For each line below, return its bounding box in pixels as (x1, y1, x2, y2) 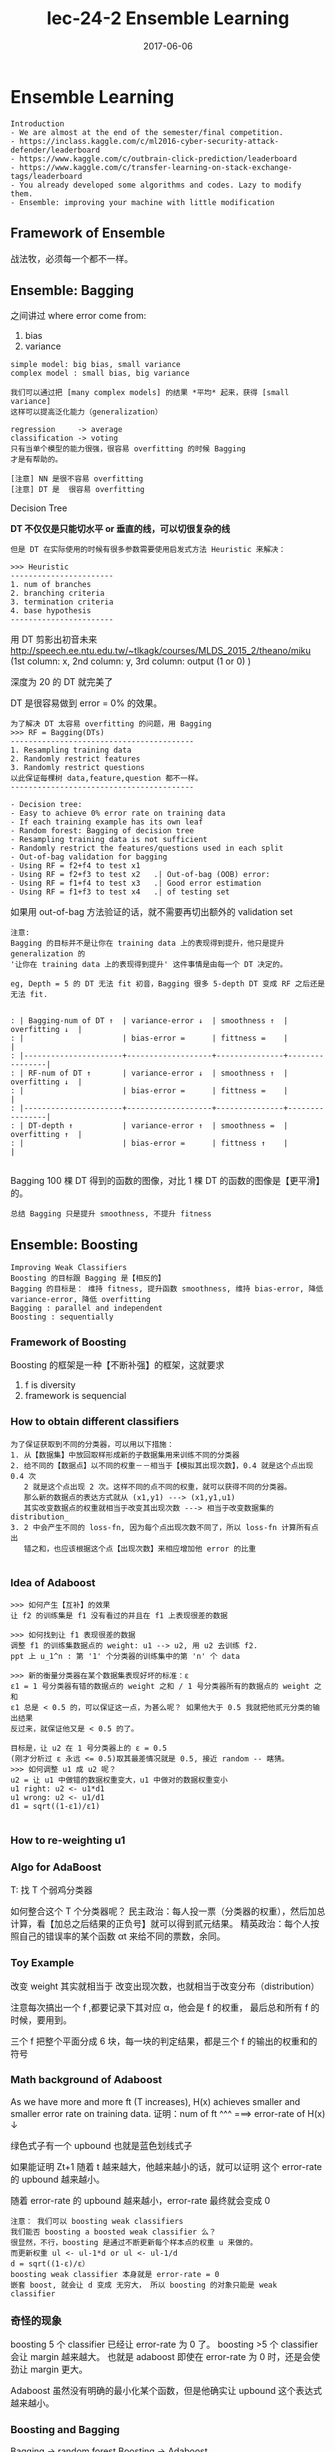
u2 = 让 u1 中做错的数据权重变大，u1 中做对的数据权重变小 (10, 1775, 228, 1786)
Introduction (10, 118, 65, 129)
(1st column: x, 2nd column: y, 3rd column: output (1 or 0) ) (10, 655, 252, 667)
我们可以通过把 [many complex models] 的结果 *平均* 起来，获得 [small (10, 388, 290, 398)
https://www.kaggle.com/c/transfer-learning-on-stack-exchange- (19, 162, 293, 172)
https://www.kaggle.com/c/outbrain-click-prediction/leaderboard (19, 153, 298, 164)
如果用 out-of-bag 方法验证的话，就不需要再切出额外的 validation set (10, 906, 293, 918)
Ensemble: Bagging (10, 282, 135, 299)
